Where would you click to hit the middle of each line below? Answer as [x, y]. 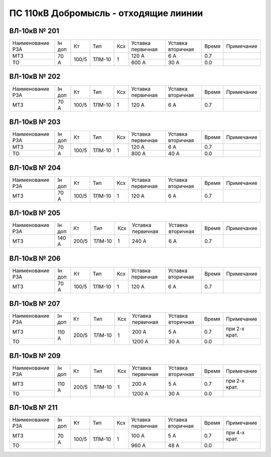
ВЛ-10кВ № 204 [35, 167]
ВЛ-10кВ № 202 [35, 77]
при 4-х [235, 433]
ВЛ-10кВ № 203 [35, 122]
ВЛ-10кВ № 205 [35, 213]
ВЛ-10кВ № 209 [35, 356]
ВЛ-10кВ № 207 [35, 304]
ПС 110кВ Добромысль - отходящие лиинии [106, 13]
